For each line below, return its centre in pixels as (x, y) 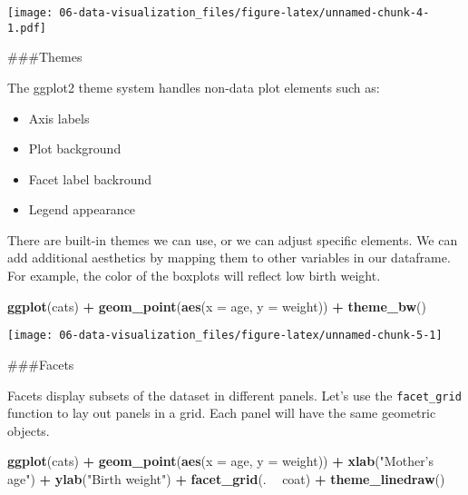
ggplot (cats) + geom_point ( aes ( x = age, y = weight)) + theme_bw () (217, 306)
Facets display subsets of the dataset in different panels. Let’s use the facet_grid (234, 395)
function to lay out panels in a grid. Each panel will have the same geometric (222, 413)
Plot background (75, 148)
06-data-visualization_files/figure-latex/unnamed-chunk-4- (244, 13)
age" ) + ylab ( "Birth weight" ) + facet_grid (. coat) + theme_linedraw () (226, 478)
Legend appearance (82, 209)
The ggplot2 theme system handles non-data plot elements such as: (194, 87)
